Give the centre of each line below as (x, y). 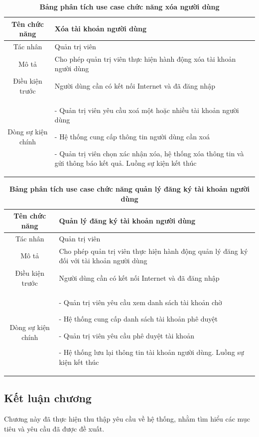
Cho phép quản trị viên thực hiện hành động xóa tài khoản (145, 58)
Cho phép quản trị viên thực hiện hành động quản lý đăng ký (153, 251)
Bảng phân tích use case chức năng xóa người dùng (129, 6)
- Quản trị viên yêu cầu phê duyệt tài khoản (127, 335)
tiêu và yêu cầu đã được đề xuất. (54, 428)
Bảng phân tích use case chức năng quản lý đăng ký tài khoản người (129, 189)
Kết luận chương (48, 398)
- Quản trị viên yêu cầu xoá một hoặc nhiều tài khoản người (147, 110)
